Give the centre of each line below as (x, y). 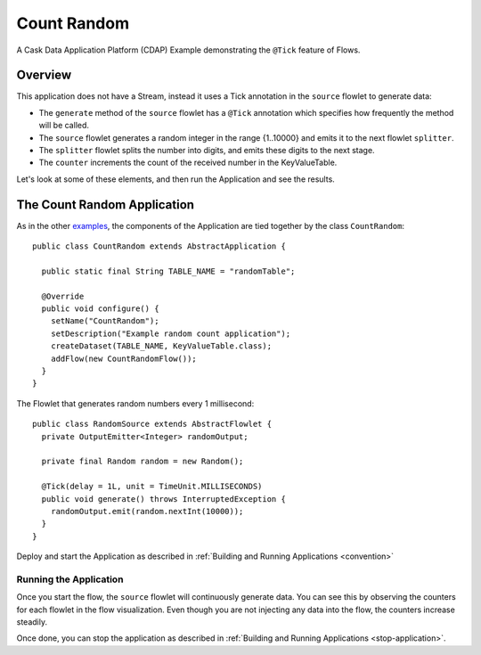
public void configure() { (100, 309)
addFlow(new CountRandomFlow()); (124, 358)
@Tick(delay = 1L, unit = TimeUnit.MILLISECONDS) (152, 487)
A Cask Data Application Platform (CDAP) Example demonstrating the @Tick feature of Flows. (188, 50)
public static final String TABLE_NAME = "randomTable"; (168, 271)
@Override (63, 296)
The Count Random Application (106, 205)
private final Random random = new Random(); (143, 462)
